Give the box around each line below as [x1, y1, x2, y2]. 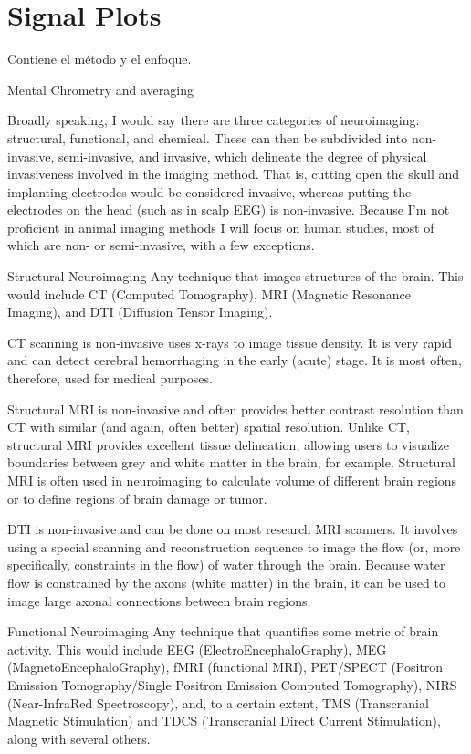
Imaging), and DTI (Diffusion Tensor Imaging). [7, 302, 273, 321]
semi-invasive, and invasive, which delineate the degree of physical [58, 146, 427, 165]
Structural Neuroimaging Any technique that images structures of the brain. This [7, 267, 464, 286]
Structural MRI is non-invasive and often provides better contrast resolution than [7, 399, 464, 418]
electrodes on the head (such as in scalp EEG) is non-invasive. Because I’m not [7, 200, 450, 219]
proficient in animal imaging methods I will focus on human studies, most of [7, 217, 434, 236]
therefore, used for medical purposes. [7, 369, 213, 388]
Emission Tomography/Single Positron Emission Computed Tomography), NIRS [7, 675, 457, 694]
